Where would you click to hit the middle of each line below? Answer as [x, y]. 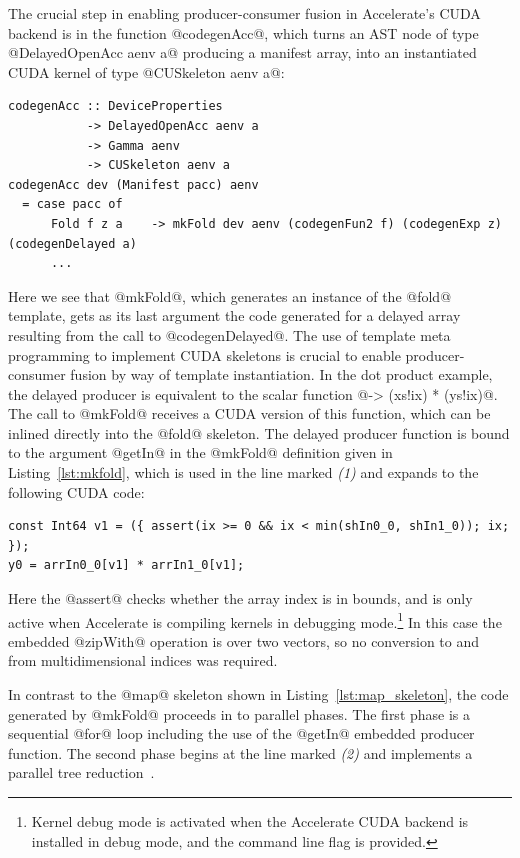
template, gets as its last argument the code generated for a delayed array [234, 315]
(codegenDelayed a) [72, 243]
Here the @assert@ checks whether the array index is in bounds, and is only [240, 598]
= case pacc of [72, 204]
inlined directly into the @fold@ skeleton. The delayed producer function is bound [259, 432]
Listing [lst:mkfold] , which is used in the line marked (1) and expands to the [243, 472]
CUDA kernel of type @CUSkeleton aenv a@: [146, 71]
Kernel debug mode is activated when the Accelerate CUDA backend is [250, 821]
